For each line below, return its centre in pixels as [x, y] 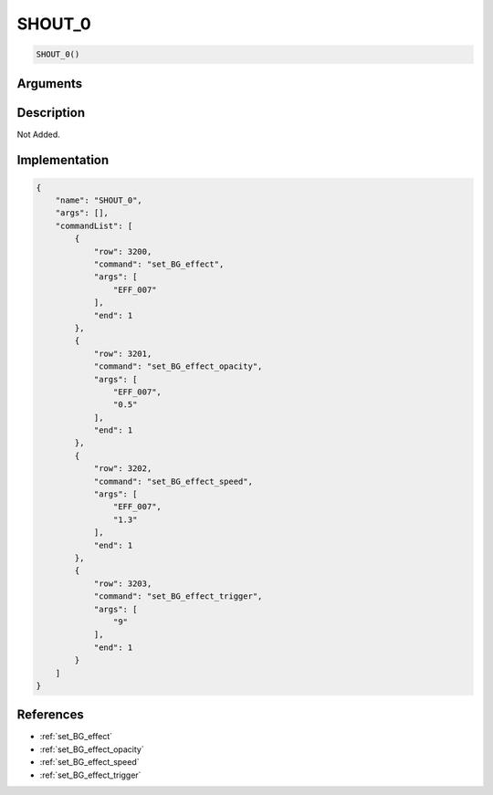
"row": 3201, [123, 353]
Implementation [63, 160]
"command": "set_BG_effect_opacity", [178, 366]
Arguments [50, 84]
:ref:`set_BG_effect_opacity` [92, 749]
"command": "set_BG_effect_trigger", [178, 596]
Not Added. [39, 134]
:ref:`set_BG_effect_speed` [90, 762]
